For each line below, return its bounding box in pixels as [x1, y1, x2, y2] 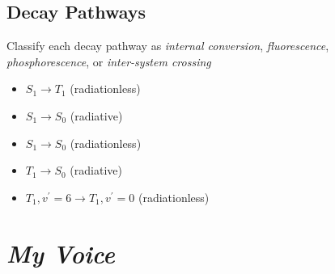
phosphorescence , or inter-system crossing [6, 53, 211, 70]
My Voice [6, 236, 115, 270]
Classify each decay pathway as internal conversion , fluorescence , [6, 37, 329, 54]
